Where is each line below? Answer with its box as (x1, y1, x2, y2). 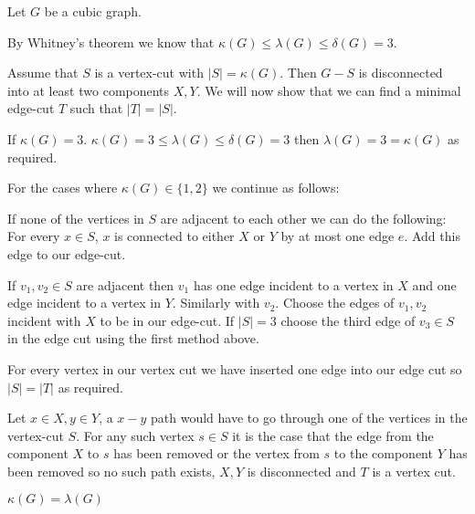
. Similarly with (172, 293, 260, 312)
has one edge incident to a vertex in (193, 275, 394, 294)
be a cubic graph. (44, 2, 142, 20)
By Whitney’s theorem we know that (7, 32, 215, 51)
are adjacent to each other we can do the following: (160, 208, 447, 227)
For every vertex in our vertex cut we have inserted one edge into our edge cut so (7, 359, 462, 378)
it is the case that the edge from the (232, 425, 434, 445)
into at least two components (7, 80, 170, 100)
